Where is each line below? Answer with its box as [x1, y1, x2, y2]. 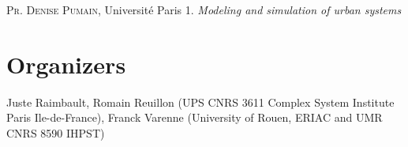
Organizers [6, 47, 126, 80]
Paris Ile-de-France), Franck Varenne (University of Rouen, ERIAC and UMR [6, 109, 383, 126]
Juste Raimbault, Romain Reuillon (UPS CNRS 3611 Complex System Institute [6, 93, 395, 110]
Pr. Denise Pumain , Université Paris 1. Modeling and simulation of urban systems [6, 2, 402, 17]
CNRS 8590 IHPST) [6, 124, 105, 141]
